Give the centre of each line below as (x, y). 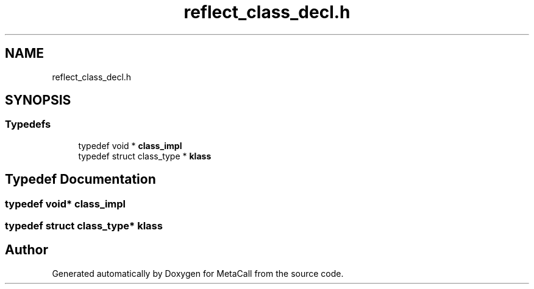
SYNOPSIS (38, 100)
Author (27, 250)
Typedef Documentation (80, 179)
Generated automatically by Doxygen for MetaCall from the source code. (198, 273)
